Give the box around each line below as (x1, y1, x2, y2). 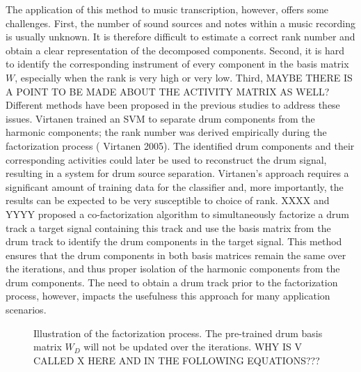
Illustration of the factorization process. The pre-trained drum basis (33, 325, 323, 340)
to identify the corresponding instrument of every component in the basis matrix (6, 56, 349, 71)
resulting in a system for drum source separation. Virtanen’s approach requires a (6, 166, 349, 180)
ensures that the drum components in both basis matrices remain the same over (6, 247, 346, 262)
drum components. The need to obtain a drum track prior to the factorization (6, 274, 338, 289)
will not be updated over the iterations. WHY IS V (83, 339, 302, 354)
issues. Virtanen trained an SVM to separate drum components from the (6, 111, 315, 125)
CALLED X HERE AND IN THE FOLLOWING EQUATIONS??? (33, 352, 320, 367)
